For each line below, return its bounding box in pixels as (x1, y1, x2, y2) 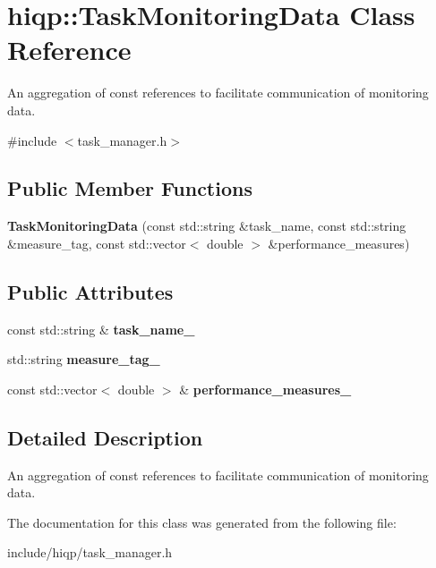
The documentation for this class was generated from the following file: (7, 513, 397, 531)
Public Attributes (7, 277, 174, 305)
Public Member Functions (7, 174, 252, 202)
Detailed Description (7, 423, 203, 451)
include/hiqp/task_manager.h (7, 543, 173, 562)
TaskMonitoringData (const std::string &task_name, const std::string (7, 216, 406, 235)
